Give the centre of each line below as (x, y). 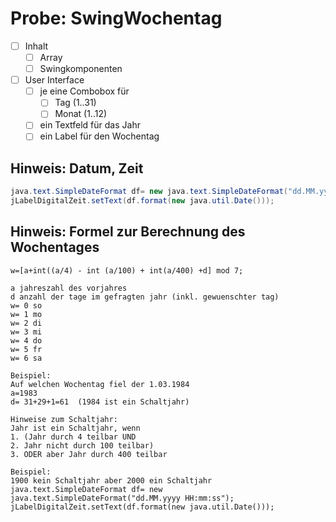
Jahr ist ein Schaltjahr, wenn (75, 428)
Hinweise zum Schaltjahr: (64, 419)
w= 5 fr (26, 349)
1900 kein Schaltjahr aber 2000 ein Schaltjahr (111, 480)
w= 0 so (26, 305)
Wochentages (55, 247)
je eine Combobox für (84, 91)
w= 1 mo (26, 314)
